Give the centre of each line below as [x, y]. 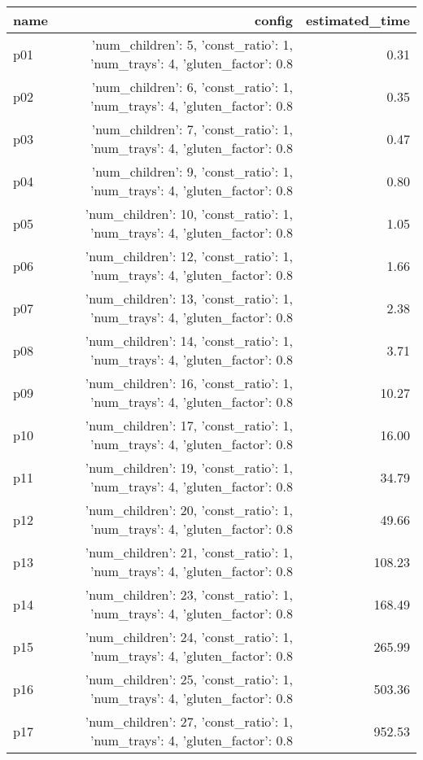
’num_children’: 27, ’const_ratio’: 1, [189, 721]
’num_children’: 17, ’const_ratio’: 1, [189, 425]
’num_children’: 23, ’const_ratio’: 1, [189, 594]
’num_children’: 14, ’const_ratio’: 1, [189, 341]
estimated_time [358, 20]
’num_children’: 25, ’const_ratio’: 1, [189, 679]
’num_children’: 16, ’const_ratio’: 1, [189, 383]
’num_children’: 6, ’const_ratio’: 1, [192, 87]
